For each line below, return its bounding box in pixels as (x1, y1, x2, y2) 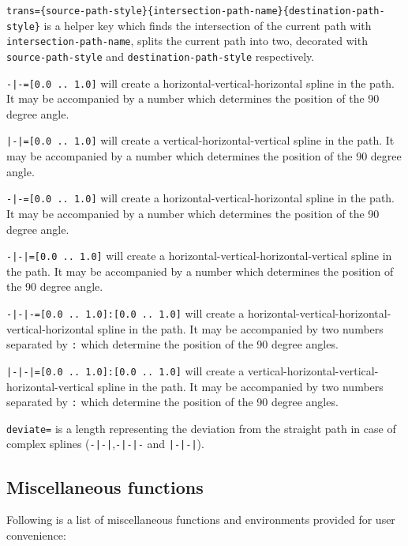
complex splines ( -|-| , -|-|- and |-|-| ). (6, 435, 204, 452)
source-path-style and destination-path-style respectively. (6, 47, 315, 64)
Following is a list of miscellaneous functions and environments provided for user (6, 511, 395, 528)
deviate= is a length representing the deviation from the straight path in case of (6, 420, 396, 436)
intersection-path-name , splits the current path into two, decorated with (6, 32, 368, 49)
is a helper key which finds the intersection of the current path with (43, 17, 372, 33)
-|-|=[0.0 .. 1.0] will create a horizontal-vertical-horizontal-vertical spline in (6, 247, 392, 264)
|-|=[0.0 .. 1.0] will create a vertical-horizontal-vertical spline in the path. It (6, 132, 395, 149)
